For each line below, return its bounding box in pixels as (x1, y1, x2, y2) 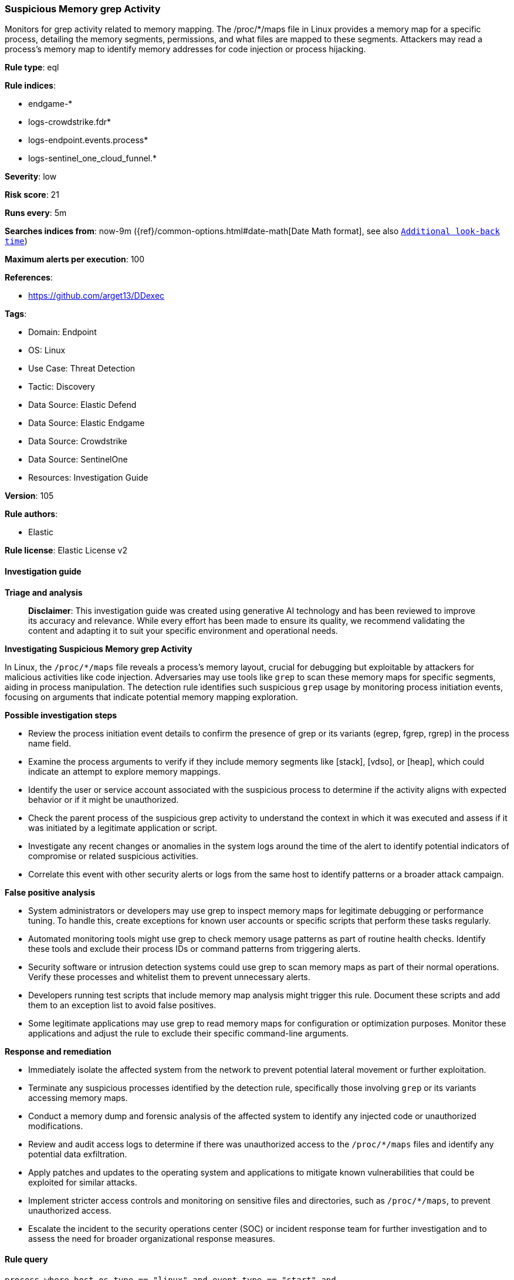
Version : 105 (5, 491, 54, 501)
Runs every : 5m (5, 208, 67, 218)
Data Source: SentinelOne (28, 454, 128, 465)
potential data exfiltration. (28, 1149, 127, 1159)
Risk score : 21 (5, 190, 59, 200)
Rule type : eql (5, 62, 59, 73)
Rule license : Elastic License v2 (5, 545, 127, 556)
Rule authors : (5, 509, 58, 519)
